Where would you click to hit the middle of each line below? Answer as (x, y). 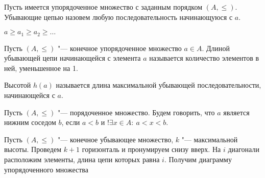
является (236, 112)
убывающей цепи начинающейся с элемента (73, 58)
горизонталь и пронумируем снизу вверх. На (151, 149)
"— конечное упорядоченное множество (120, 48)
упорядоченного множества (46, 169)
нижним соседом (30, 122)
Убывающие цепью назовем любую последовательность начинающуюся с (118, 17)
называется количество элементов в (204, 58)
